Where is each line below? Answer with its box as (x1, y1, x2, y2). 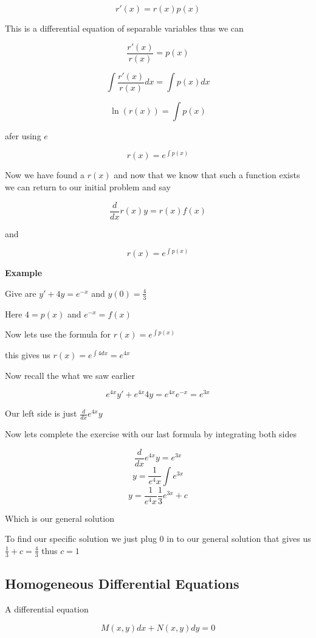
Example (5, 266, 43, 279)
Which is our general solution (5, 511, 114, 524)
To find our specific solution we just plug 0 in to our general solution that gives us (5, 532, 311, 545)
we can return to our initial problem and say (5, 180, 171, 193)
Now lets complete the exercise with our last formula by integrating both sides (5, 428, 297, 440)
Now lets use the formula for (5, 328, 111, 341)
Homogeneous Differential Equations (5, 574, 239, 593)
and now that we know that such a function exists (114, 168, 300, 181)
